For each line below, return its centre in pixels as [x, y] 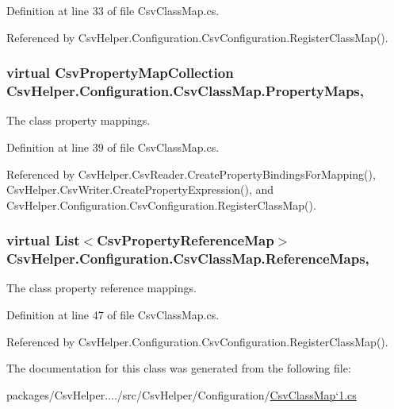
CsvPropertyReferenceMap [186, 240]
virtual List [43, 240]
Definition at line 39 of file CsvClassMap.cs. [113, 147]
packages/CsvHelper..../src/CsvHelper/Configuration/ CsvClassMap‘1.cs [182, 394]
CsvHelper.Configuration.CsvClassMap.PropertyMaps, [186, 91]
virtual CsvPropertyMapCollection [120, 73]
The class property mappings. [78, 120]
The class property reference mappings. [101, 288]
